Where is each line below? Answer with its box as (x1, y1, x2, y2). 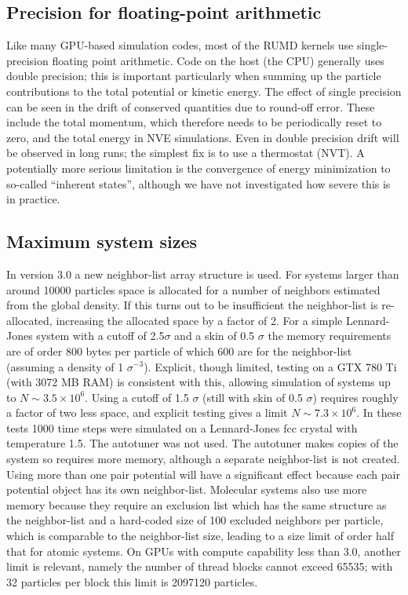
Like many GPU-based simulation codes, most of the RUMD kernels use (6, 37, 354, 53)
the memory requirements (268, 327, 392, 344)
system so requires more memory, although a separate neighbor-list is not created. (6, 451, 400, 467)
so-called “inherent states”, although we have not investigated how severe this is (6, 175, 391, 192)
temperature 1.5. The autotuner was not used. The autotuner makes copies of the (6, 435, 399, 451)
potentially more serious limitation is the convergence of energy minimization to (6, 159, 391, 176)
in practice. (6, 191, 60, 207)
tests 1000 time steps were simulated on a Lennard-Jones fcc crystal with (6, 419, 358, 436)
